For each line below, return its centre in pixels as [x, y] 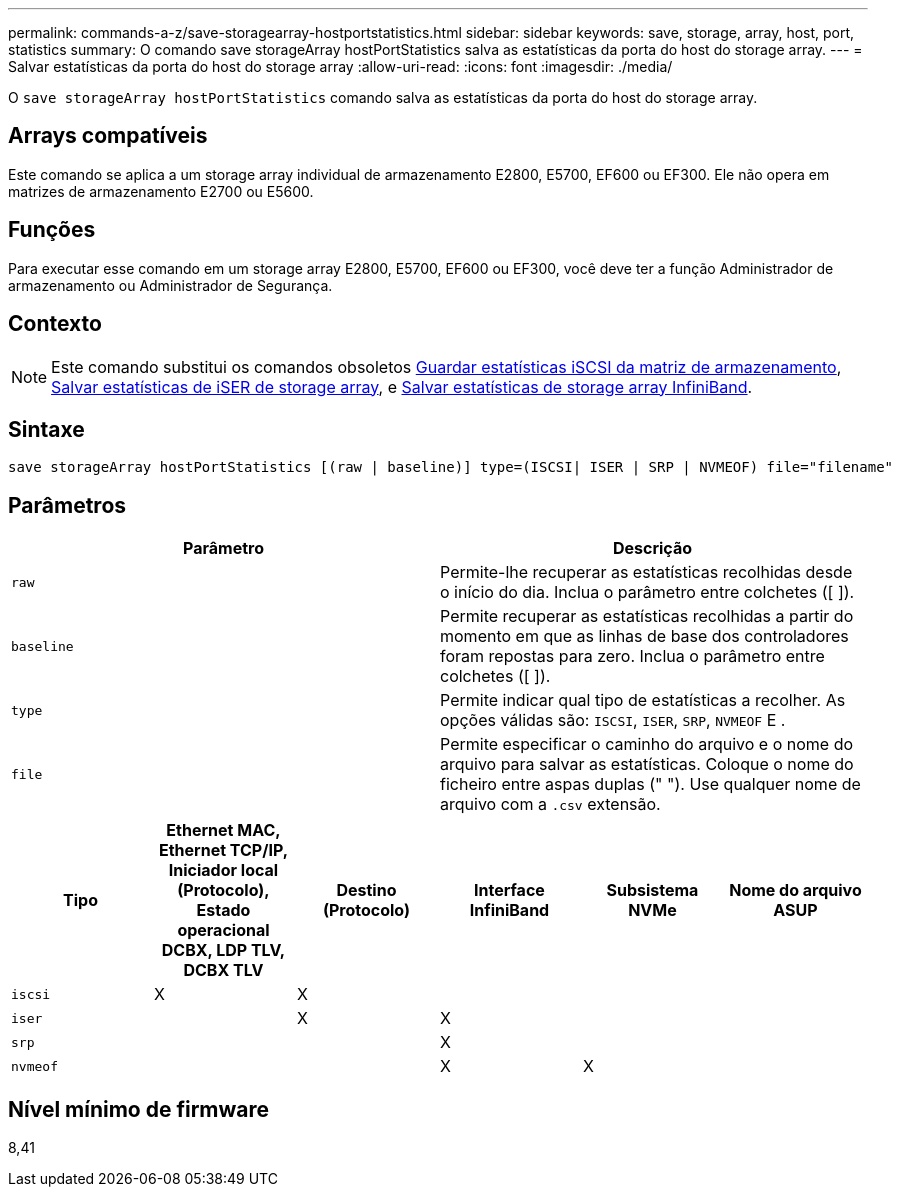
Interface [509, 890]
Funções [52, 230]
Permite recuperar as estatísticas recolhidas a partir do [647, 616]
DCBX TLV [223, 970]
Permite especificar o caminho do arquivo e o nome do [647, 744]
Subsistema [652, 890]
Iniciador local [223, 870]
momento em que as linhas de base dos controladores [644, 636]
